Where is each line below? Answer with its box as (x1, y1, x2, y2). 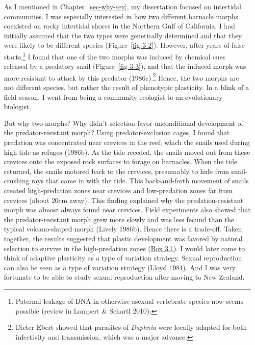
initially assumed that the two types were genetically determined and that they (4, 30, 242, 40)
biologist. (4, 101, 31, 112)
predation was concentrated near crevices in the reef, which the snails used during (4, 137, 250, 147)
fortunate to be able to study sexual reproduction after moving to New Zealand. (4, 272, 245, 282)
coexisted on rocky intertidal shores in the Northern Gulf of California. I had (4, 21, 235, 31)
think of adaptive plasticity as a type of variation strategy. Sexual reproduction (4, 253, 242, 263)
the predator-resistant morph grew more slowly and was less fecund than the (4, 214, 234, 224)
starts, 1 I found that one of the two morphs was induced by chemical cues (4, 50, 226, 61)
